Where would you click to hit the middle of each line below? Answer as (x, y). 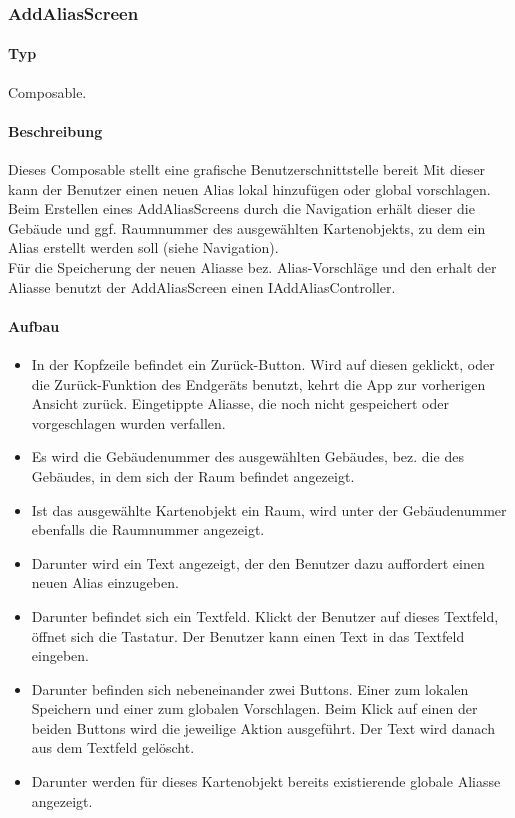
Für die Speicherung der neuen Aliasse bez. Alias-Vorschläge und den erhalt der (252, 267)
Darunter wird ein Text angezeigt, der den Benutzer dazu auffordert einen (258, 562)
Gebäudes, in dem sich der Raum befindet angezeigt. (193, 475)
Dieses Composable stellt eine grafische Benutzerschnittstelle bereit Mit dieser (247, 169)
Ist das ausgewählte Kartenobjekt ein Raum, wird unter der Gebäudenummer (269, 509)
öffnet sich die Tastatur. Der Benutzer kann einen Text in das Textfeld (248, 635)
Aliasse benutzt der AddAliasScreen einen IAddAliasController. (202, 286)
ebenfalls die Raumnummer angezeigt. (148, 529)
